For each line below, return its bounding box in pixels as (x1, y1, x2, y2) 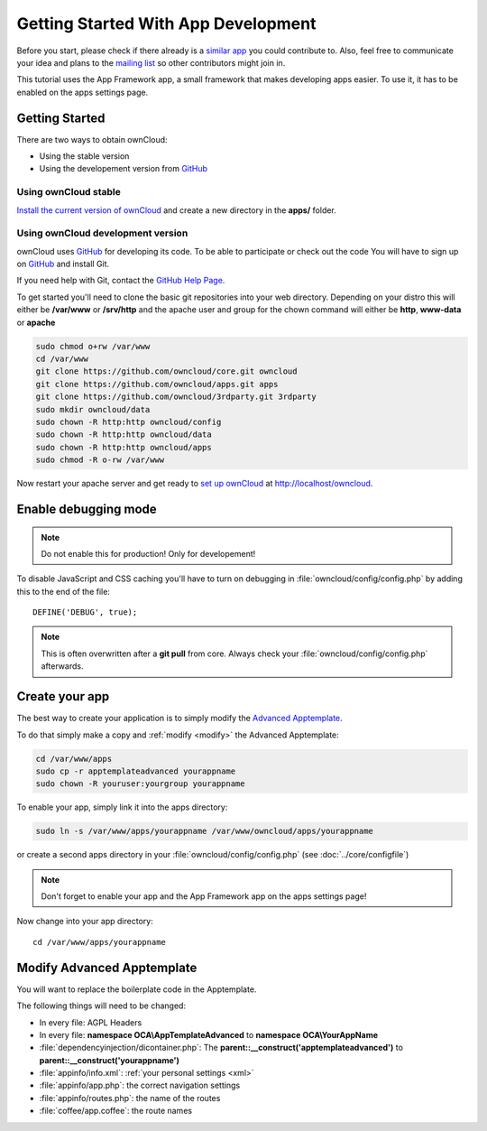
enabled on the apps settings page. (16, 87, 149, 97)
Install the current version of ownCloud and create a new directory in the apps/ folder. (16, 204, 337, 216)
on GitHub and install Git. (16, 258, 110, 270)
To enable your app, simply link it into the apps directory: (16, 802, 228, 812)
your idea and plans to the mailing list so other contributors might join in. (16, 57, 286, 68)
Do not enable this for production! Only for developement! (41, 548, 256, 559)
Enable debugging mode (16, 501, 157, 516)
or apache (16, 317, 56, 328)
